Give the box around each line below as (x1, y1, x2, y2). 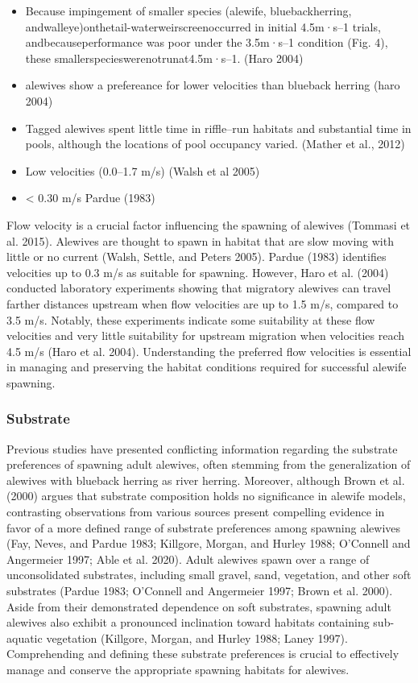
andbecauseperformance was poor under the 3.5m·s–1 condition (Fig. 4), (25, 34, 388, 51)
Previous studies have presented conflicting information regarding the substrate (6, 440, 398, 457)
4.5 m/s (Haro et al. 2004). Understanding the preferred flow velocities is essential (6, 342, 412, 359)
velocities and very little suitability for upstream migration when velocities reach (6, 327, 405, 344)
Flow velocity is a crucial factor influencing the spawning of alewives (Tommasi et (6, 216, 411, 233)
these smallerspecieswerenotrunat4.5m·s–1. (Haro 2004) (25, 49, 304, 66)
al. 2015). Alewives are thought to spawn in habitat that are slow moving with (6, 232, 394, 249)
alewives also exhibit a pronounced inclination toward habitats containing (6, 614, 370, 631)
